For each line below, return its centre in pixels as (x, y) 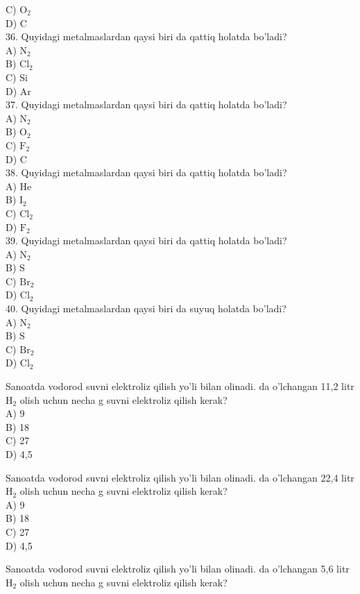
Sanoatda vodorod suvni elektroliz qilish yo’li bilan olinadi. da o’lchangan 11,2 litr (180, 386)
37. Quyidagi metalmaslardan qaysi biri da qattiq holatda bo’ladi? (146, 104)
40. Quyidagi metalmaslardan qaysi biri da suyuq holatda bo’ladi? (146, 308)
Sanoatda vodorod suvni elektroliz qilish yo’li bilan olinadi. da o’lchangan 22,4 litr (180, 477)
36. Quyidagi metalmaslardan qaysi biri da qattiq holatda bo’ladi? (146, 36)
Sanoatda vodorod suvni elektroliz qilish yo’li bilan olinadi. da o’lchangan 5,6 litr (178, 569)
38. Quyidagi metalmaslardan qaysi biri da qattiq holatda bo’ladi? (146, 172)
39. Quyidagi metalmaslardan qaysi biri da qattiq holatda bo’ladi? (146, 240)
